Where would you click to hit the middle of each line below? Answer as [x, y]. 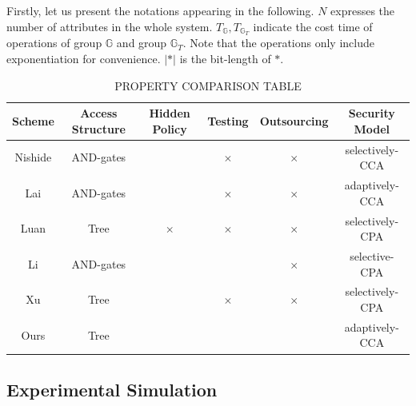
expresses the [363, 10]
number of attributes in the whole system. [110, 26]
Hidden [170, 113]
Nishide [33, 157]
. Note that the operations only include [278, 43]
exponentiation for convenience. [84, 59]
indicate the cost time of [313, 26]
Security [372, 113]
